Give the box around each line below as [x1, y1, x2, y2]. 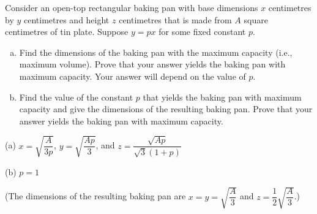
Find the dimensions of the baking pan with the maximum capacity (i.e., [19, 45, 293, 58]
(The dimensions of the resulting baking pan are [5, 189, 186, 202]
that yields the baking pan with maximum [143, 90, 302, 103]
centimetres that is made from [119, 13, 232, 26]
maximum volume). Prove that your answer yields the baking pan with [19, 58, 286, 71]
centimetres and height [23, 13, 110, 26]
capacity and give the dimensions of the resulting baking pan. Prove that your [19, 102, 313, 115]
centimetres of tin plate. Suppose [5, 25, 129, 38]
